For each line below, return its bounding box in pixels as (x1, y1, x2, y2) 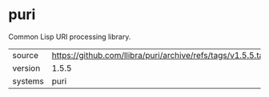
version (12, 62, 41, 73)
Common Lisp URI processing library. (8, 32, 131, 41)
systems (12, 76, 44, 87)
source (12, 49, 38, 60)
